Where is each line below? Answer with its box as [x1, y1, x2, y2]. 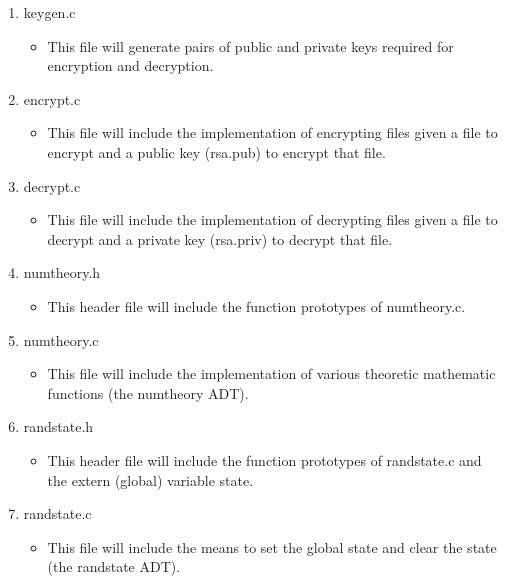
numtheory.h [23, 262, 101, 283]
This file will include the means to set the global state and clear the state [47, 536, 497, 557]
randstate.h [23, 416, 94, 437]
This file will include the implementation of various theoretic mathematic [47, 363, 496, 384]
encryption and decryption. [47, 55, 214, 76]
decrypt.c [23, 175, 81, 196]
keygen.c [23, 2, 76, 22]
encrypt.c [23, 88, 81, 109]
